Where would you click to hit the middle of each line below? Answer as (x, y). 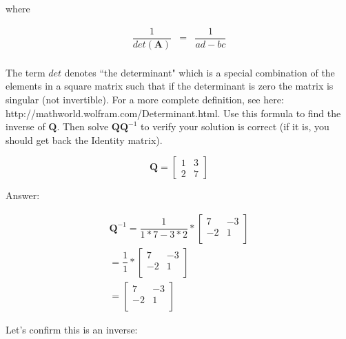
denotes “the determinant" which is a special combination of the (200, 72)
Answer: (23, 195)
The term (26, 72)
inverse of (26, 126)
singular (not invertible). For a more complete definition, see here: (145, 99)
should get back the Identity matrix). (84, 140)
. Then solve (83, 126)
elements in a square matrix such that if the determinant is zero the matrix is (170, 86)
